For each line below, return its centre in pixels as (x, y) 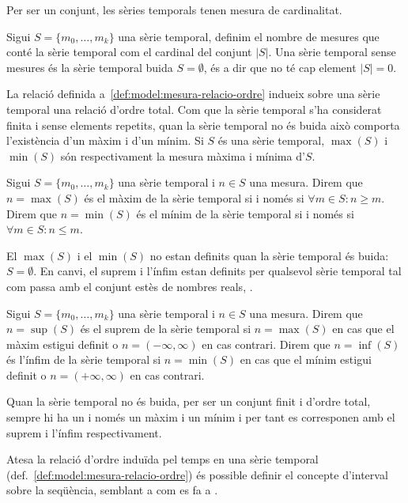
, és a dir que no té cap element (280, 67)
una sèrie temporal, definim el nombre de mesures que (249, 36)
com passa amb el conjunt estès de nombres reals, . (130, 286)
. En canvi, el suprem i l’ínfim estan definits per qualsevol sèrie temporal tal (217, 271)
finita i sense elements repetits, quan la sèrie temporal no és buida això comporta (203, 125)
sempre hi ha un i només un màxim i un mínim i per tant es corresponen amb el (201, 417)
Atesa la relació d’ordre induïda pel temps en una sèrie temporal (162, 459)
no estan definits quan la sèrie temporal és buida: (269, 255)
